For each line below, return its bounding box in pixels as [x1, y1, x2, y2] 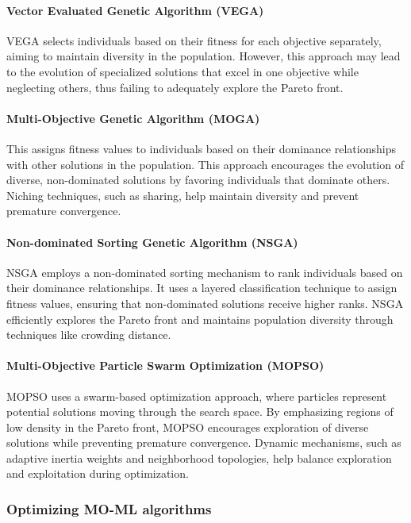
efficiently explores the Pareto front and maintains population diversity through [6, 310, 394, 327]
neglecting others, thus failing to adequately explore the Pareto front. [6, 79, 344, 95]
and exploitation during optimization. [6, 465, 189, 482]
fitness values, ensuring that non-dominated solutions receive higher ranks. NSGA [6, 294, 404, 311]
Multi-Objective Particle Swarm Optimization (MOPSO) [6, 357, 325, 374]
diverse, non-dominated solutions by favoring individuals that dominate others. [6, 171, 390, 188]
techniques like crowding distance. [6, 326, 171, 343]
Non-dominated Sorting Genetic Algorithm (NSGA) [6, 233, 298, 250]
